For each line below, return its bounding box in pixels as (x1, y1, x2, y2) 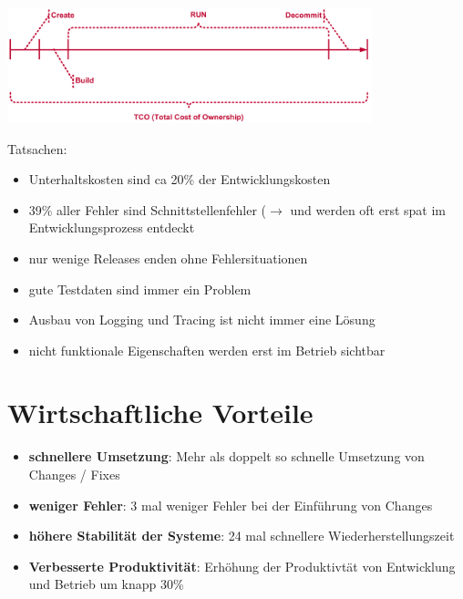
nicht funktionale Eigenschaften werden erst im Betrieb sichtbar (28, 340, 386, 359)
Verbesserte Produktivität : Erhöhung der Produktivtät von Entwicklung (28, 556, 456, 575)
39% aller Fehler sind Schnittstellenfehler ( (28, 200, 267, 219)
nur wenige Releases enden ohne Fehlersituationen (28, 248, 308, 267)
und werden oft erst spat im (290, 200, 447, 219)
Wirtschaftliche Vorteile (7, 394, 314, 431)
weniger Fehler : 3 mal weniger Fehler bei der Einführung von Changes (28, 495, 433, 514)
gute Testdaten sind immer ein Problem (28, 279, 252, 298)
